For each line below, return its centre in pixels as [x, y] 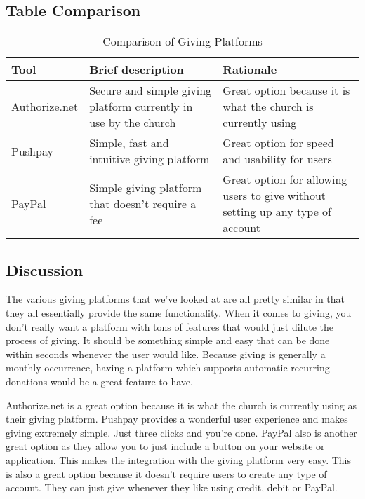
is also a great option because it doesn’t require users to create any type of [166, 473]
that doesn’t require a [143, 203]
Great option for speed [278, 143]
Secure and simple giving [151, 90]
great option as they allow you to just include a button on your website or [165, 446]
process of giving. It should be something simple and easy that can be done [168, 340]
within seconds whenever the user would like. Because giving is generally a [166, 354]
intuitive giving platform [150, 159]
